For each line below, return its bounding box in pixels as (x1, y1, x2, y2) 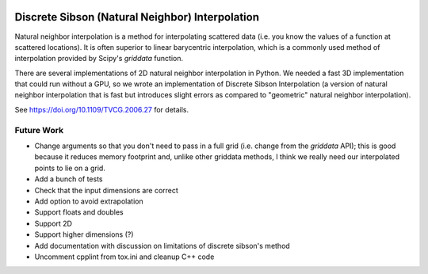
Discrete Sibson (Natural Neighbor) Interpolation (14, 10, 259, 24)
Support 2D (34, 219, 73, 228)
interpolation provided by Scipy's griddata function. (14, 54, 184, 63)
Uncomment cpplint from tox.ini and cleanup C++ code (34, 252, 215, 261)
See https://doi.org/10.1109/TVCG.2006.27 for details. (14, 105, 189, 114)
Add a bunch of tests (34, 174, 103, 184)
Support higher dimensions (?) (34, 230, 134, 239)
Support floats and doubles (34, 207, 124, 217)
